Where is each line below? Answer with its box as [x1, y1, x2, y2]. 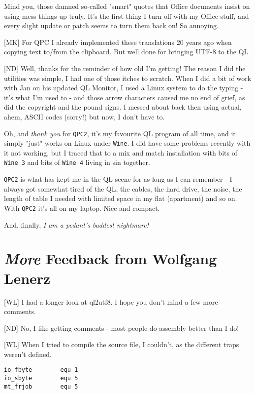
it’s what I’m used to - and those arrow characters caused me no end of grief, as [4, 92, 245, 102]
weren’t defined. [4, 349, 52, 359]
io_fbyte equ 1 [4, 366, 78, 374]
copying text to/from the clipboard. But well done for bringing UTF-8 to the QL [4, 46, 249, 57]
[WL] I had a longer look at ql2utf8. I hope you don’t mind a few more [4, 296, 218, 307]
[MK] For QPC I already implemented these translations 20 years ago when [4, 37, 232, 47]
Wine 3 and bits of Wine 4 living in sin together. [4, 157, 150, 167]
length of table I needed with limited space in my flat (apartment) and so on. [4, 193, 237, 203]
